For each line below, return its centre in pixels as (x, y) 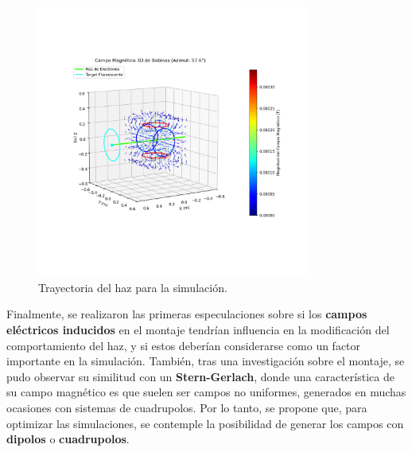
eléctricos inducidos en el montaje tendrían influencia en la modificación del (198, 329)
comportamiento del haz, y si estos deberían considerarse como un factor (184, 345)
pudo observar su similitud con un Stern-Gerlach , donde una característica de (200, 376)
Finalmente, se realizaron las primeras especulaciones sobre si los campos (187, 314)
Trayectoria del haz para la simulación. (133, 287)
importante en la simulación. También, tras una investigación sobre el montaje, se (206, 361)
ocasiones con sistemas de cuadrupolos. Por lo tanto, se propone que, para (187, 407)
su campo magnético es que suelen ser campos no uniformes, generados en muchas (206, 392)
